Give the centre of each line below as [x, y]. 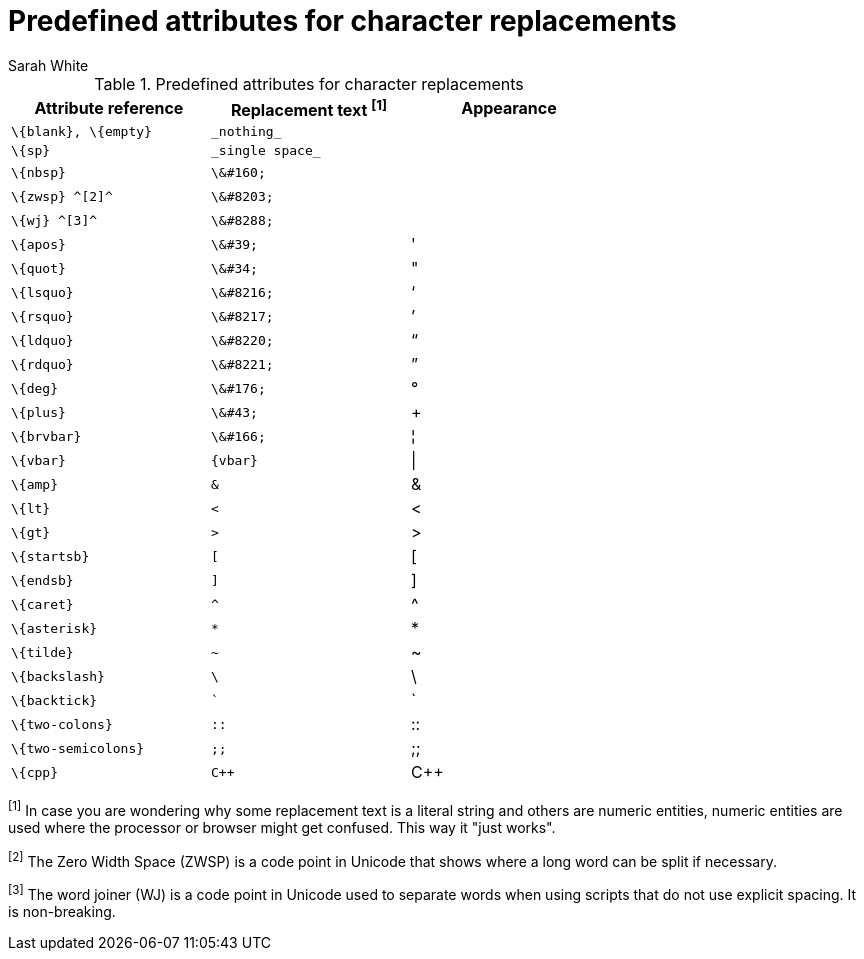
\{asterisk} [54, 628]
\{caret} [42, 604]
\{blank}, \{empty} [81, 132]
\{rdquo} [42, 364]
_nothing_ [246, 132]
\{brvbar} [46, 436]
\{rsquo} [42, 316]
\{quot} [38, 268]
